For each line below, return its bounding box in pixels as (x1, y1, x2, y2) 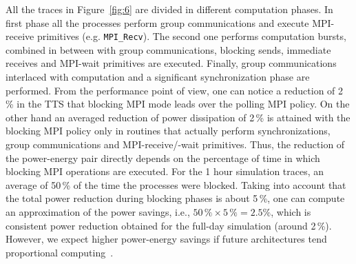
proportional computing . (6, 245, 114, 259)
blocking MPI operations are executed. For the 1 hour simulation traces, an (6, 164, 324, 179)
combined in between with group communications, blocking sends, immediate (6, 42, 331, 57)
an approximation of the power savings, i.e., (6, 204, 190, 219)
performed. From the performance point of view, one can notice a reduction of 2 (6, 83, 344, 97)
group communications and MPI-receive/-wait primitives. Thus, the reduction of (6, 137, 345, 151)
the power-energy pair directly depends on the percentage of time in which (6, 150, 320, 165)
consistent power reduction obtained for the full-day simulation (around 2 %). (6, 218, 332, 232)
